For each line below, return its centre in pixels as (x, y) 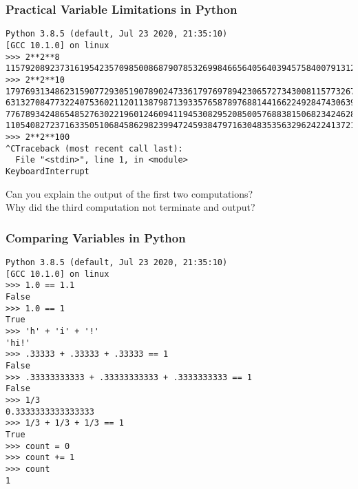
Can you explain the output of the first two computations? (129, 193)
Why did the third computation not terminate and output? (130, 207)
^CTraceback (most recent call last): (94, 148)
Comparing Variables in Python (96, 237)
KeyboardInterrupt (48, 172)
